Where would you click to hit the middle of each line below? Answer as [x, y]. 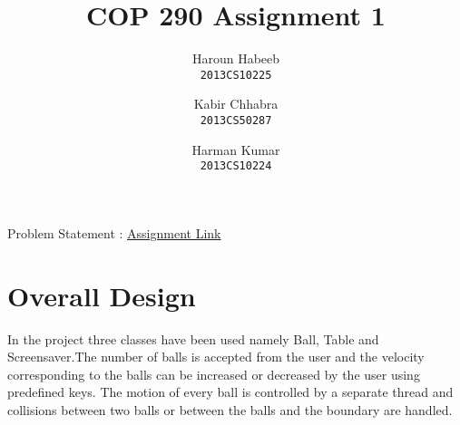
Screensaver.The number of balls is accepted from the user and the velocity [216, 357]
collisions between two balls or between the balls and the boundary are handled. [230, 409]
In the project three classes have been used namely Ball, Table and [193, 338]
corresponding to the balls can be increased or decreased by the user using [214, 374]
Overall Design [102, 295]
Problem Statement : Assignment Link [114, 232]
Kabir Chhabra [236, 104]
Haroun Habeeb [236, 58]
